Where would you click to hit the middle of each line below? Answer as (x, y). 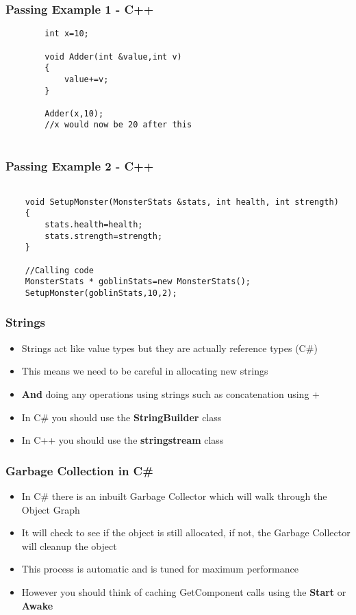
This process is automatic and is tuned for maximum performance (160, 569)
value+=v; (86, 79)
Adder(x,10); (74, 113)
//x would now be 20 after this (118, 125)
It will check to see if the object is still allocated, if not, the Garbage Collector (186, 532)
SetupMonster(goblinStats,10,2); (101, 293)
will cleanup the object (69, 545)
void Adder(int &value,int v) (113, 57)
